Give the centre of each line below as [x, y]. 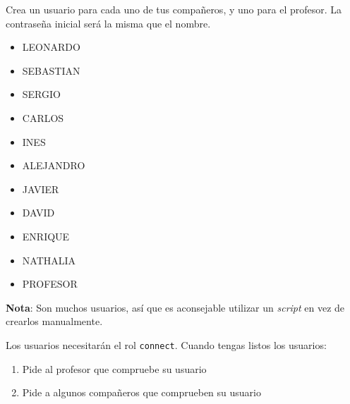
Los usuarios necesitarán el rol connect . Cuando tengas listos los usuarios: [166, 344]
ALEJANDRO [54, 165]
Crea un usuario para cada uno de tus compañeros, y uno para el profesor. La [174, 9]
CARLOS [43, 117]
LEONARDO [51, 47]
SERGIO [41, 94]
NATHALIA [49, 260]
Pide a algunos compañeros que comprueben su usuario [141, 392]
